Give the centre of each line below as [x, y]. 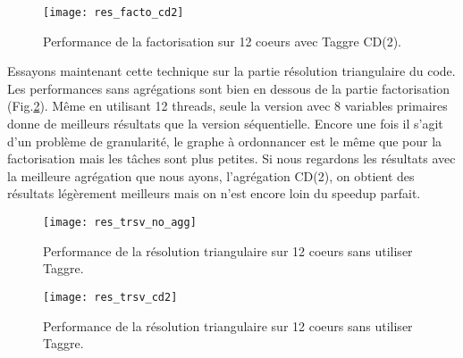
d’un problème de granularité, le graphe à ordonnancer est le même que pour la [225, 141]
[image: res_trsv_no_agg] [120, 222]
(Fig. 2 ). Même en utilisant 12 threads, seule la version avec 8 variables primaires [227, 106]
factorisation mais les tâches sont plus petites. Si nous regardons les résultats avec [231, 158]
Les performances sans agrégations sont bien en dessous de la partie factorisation [229, 88]
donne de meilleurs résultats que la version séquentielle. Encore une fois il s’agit [225, 124]
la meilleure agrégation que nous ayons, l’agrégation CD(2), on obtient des [211, 175]
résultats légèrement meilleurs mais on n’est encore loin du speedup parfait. [214, 193]
